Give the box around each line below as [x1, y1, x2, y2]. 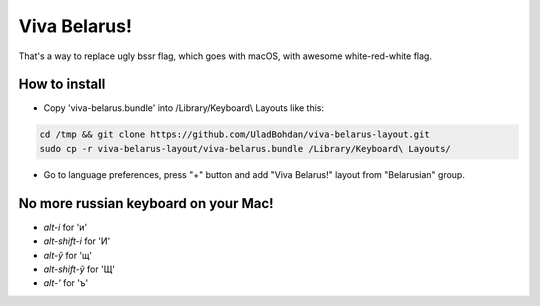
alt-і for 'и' [43, 221, 88, 233]
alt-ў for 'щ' [43, 249, 92, 261]
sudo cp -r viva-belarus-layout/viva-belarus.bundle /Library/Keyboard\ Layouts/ [39, 143, 452, 154]
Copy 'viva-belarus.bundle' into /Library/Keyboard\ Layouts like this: [43, 102, 325, 114]
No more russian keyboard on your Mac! [18, 195, 274, 212]
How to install [18, 76, 106, 93]
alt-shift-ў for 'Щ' [43, 263, 115, 275]
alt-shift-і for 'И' [43, 235, 111, 247]
